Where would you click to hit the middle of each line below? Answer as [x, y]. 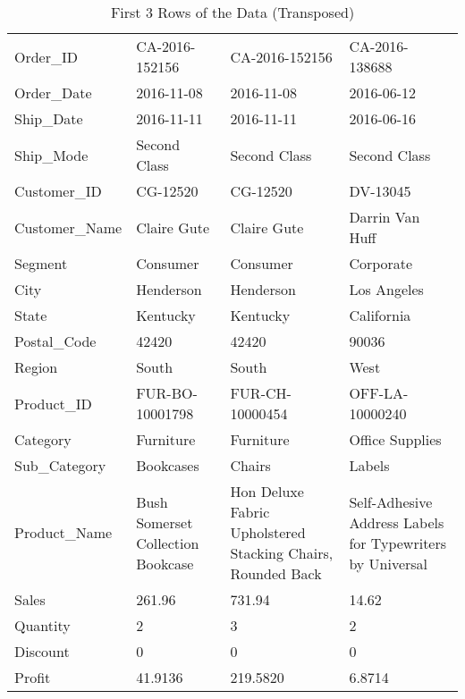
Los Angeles [386, 289]
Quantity [42, 625]
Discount [42, 651]
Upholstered [268, 532]
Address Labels [397, 522]
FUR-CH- [261, 393]
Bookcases [168, 465]
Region [36, 367]
